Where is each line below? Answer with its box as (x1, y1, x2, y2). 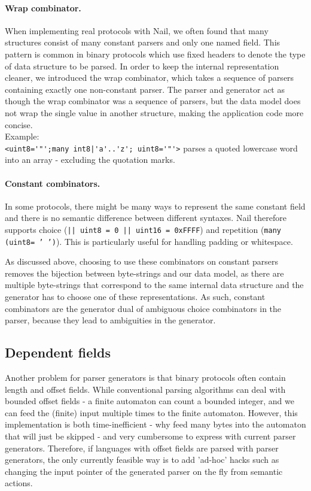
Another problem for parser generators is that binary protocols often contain (5, 371, 286, 384)
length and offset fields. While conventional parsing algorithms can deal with (5, 383, 286, 395)
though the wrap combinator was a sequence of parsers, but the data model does (5, 95, 301, 107)
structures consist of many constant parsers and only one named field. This (5, 36, 280, 49)
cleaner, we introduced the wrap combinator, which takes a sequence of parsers (5, 71, 294, 84)
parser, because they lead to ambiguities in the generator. (5, 314, 216, 326)
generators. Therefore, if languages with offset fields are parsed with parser (5, 441, 279, 454)
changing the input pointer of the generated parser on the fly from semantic (5, 465, 283, 477)
